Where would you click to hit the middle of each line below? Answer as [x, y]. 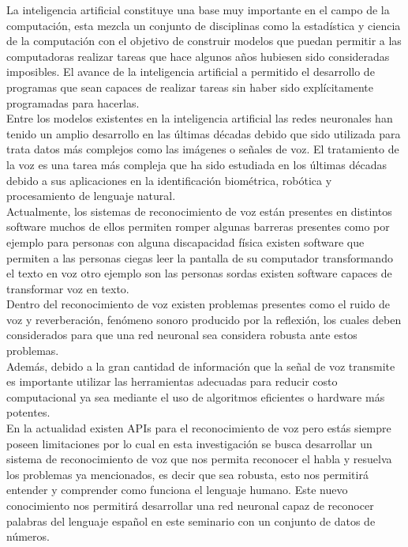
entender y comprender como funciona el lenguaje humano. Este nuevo [177, 490]
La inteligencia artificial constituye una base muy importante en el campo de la [198, 9]
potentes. [28, 412]
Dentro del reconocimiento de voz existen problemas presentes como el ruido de [198, 304]
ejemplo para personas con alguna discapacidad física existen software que [185, 241]
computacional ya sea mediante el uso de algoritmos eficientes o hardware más [196, 396]
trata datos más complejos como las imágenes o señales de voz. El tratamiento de [203, 149]
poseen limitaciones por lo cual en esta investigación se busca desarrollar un [189, 443]
